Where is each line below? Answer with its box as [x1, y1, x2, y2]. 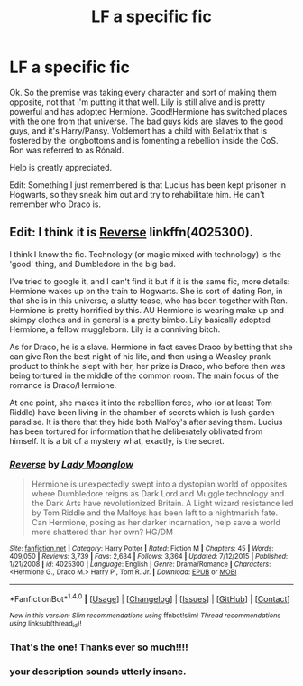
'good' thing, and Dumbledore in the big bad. [9, 258, 176, 269]
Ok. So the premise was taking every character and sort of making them [9, 87, 277, 97]
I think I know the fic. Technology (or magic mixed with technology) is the [9, 248, 282, 259]
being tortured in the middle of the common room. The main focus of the [9, 370, 280, 381]
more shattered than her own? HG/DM [31, 526, 174, 538]
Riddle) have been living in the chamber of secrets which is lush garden [9, 406, 275, 417]
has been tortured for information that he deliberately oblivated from [9, 426, 263, 437]
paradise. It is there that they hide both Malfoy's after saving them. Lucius [9, 416, 283, 427]
